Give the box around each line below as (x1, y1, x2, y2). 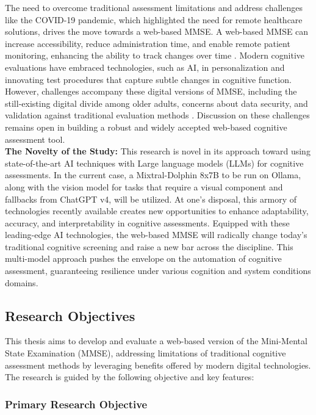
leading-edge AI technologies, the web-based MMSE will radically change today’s (5, 228, 307, 241)
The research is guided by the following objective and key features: (5, 370, 254, 383)
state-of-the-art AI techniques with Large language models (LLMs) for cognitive (5, 156, 304, 169)
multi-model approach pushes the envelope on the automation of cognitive (5, 252, 282, 265)
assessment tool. (5, 132, 65, 145)
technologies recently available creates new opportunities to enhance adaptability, (5, 204, 309, 217)
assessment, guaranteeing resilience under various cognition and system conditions (5, 264, 311, 277)
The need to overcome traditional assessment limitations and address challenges (5, 1, 303, 13)
